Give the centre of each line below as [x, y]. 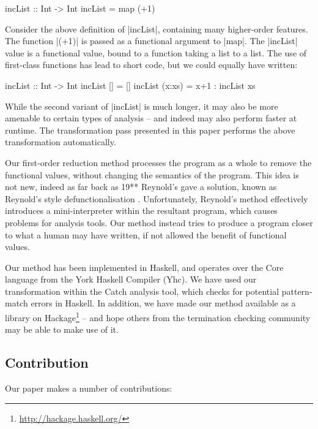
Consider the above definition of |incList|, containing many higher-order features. [157, 28]
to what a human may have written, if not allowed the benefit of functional [146, 234]
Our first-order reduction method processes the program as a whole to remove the [158, 162]
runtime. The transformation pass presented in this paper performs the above [150, 130]
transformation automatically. [61, 142]
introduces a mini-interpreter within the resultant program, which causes [141, 211]
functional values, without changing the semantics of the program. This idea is [152, 174]
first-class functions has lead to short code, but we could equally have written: [151, 65]
